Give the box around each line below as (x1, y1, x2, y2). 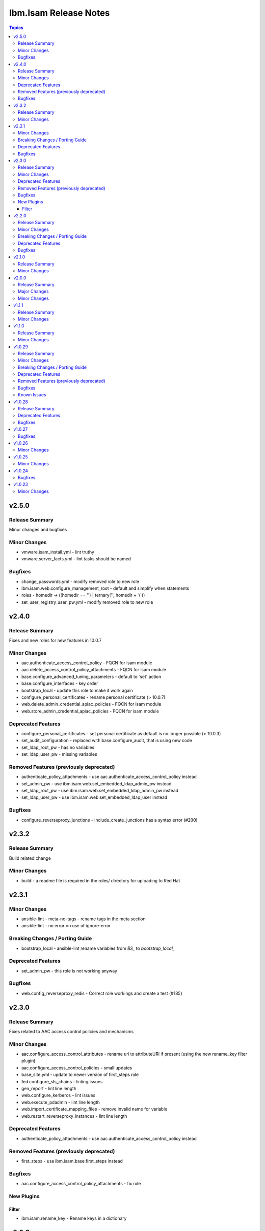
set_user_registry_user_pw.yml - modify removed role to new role (21, 599, 153, 605)
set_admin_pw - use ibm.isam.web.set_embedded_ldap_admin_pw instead (21, 780, 172, 786)
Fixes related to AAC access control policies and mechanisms (9, 1028, 134, 1034)
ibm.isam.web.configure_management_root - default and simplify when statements (21, 585, 189, 591)
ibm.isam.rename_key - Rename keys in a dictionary (21, 1215, 127, 1221)
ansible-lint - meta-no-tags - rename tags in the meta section (21, 916, 146, 922)
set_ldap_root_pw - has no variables (21, 744, 95, 750)
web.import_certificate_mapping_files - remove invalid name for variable (21, 1106, 168, 1112)
